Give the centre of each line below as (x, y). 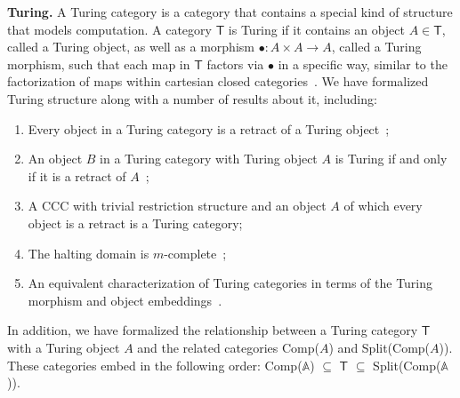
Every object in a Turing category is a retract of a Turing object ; (209, 128)
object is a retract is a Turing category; (135, 223)
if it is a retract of (77, 175)
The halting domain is (89, 253)
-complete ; (195, 253)
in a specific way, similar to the (363, 64)
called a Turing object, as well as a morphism (131, 47)
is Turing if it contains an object (316, 29)
